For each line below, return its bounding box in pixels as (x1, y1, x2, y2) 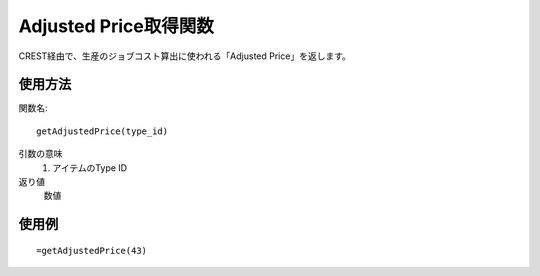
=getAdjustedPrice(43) (36, 245, 148, 256)
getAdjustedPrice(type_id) (36, 125, 169, 137)
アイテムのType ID (52, 161, 128, 174)
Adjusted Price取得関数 (18, 15, 214, 37)
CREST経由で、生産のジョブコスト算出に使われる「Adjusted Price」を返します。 (18, 50, 352, 62)
